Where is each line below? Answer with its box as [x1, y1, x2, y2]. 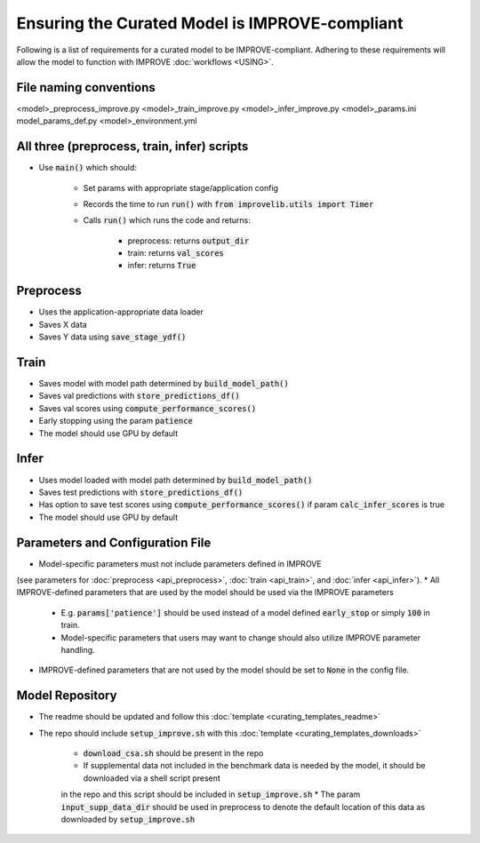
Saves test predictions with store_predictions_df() [38, 487, 244, 497]
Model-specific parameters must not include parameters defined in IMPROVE [38, 558, 322, 569]
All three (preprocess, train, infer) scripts [16, 139, 249, 155]
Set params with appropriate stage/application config [83, 182, 279, 193]
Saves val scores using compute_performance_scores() [38, 402, 257, 413]
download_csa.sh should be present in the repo [83, 748, 264, 759]
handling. [60, 644, 95, 655]
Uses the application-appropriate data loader [38, 306, 204, 317]
